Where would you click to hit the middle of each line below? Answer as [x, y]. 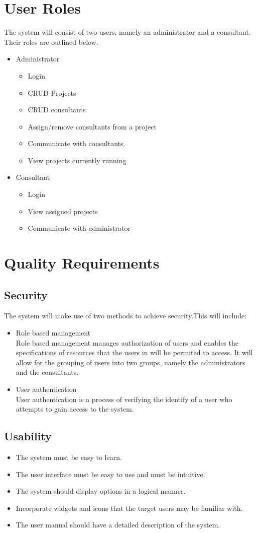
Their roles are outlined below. [51, 42]
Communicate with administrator [79, 228]
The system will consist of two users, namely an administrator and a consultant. [127, 32]
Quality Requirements [82, 263]
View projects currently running [77, 160]
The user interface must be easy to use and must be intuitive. [110, 474]
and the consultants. [47, 372]
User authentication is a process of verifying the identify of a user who [124, 399]
